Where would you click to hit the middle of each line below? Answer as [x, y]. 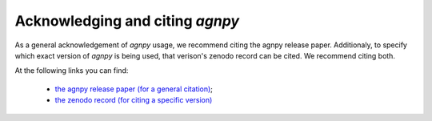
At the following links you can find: [72, 71]
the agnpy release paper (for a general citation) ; [134, 89]
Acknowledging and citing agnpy [127, 21]
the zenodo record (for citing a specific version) [134, 100]
